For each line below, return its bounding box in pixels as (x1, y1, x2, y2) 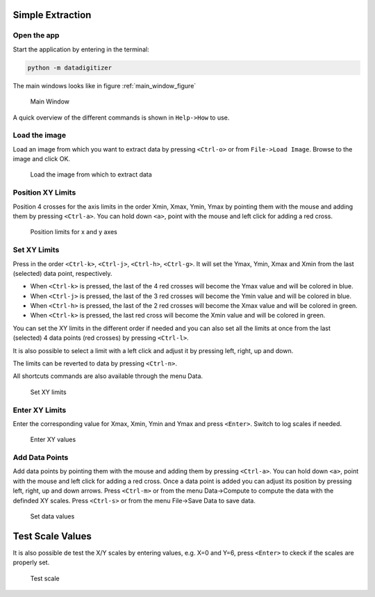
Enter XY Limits (12, 405, 67, 415)
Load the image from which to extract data (30, 170, 152, 179)
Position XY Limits (12, 188, 76, 197)
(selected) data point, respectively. (12, 269, 112, 277)
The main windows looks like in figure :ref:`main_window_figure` (12, 81, 197, 90)
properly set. (12, 558, 50, 566)
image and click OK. (12, 155, 71, 163)
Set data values (30, 512, 75, 521)
